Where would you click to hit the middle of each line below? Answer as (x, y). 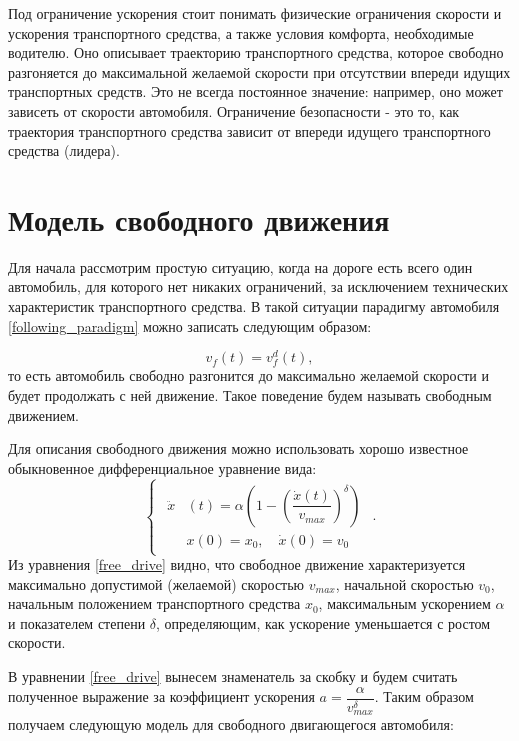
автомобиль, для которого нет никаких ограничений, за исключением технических (258, 286)
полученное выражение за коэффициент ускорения (161, 696)
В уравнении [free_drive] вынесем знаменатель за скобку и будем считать (233, 676)
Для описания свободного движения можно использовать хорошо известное (238, 448)
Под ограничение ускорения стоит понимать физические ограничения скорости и (255, 13)
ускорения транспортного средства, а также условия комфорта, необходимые (241, 32)
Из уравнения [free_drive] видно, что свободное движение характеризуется (237, 564)
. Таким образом (424, 696)
